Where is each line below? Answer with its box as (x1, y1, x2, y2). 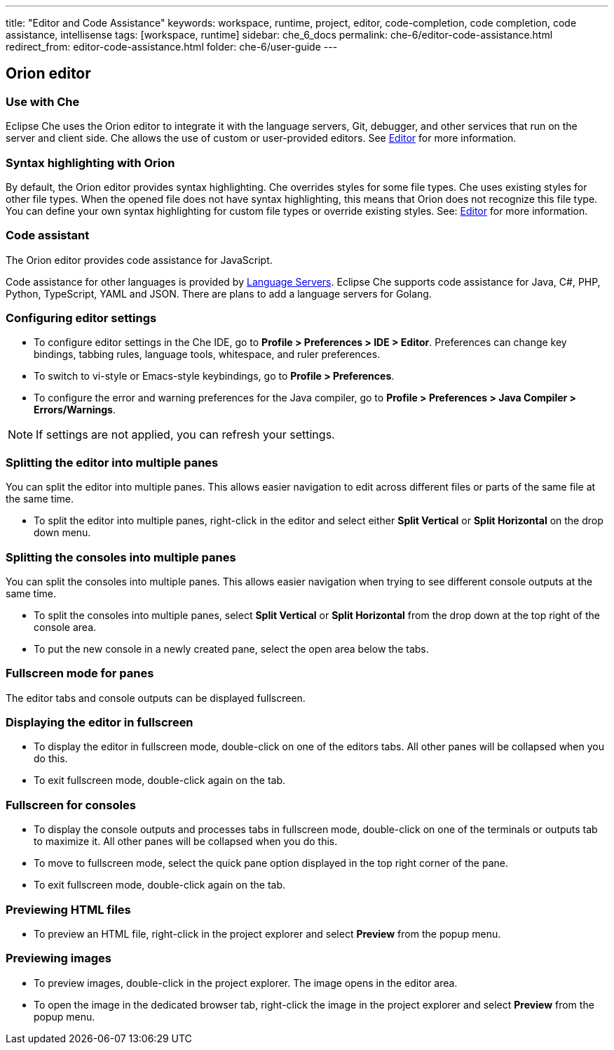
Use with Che (6, 94, 80, 109)
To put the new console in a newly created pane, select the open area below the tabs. (34, 642, 429, 655)
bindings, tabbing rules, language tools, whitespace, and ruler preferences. (34, 348, 381, 361)
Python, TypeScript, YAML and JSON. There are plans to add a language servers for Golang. (6, 287, 432, 300)
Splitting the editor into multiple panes (6, 455, 219, 470)
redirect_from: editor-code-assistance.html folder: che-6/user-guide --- (6, 41, 338, 53)
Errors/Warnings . (34, 404, 116, 416)
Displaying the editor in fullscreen (6, 715, 193, 730)
